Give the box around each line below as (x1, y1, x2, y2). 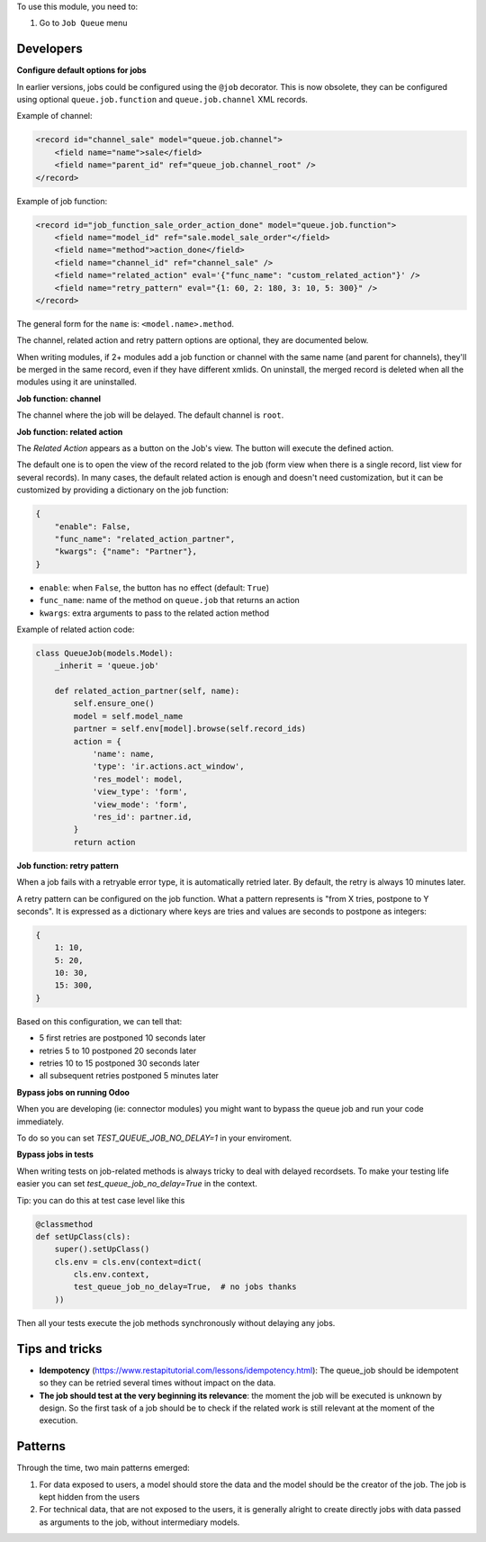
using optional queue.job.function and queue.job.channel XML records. (16, 95, 308, 105)
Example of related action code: (16, 624, 135, 635)
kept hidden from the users (39, 1492, 140, 1502)
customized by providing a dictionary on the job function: (16, 484, 229, 495)
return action (73, 837, 136, 847)
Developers (16, 41, 83, 57)
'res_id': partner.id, (92, 811, 193, 822)
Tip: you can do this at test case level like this (16, 1195, 185, 1205)
